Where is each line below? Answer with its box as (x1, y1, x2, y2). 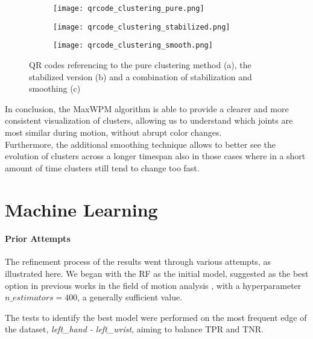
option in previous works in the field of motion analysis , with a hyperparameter (5, 279, 302, 291)
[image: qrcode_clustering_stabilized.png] (53, 22, 230, 31)
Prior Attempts (5, 232, 71, 245)
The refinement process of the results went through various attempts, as (5, 255, 271, 268)
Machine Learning (5, 197, 158, 221)
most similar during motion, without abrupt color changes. (5, 125, 222, 138)
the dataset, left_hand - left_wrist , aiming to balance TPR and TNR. (5, 323, 264, 335)
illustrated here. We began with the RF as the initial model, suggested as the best (5, 267, 309, 280)
